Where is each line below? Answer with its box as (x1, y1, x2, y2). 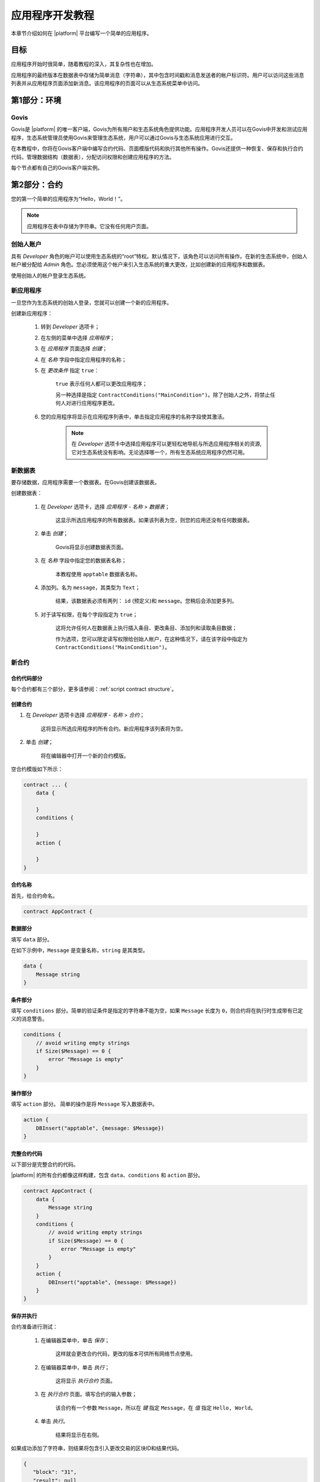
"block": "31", (33, 1469, 77, 1475)
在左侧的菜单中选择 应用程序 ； (40, 334, 115, 341)
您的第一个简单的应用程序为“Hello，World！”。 (11, 195, 126, 202)
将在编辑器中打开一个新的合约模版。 (40, 752, 129, 759)
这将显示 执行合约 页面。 (55, 1377, 116, 1384)
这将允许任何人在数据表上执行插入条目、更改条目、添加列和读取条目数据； (55, 624, 237, 631)
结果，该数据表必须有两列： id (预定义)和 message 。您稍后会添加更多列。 (55, 598, 237, 605)
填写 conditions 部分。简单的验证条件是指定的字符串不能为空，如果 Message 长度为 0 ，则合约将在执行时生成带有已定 (11, 1007, 303, 1014)
